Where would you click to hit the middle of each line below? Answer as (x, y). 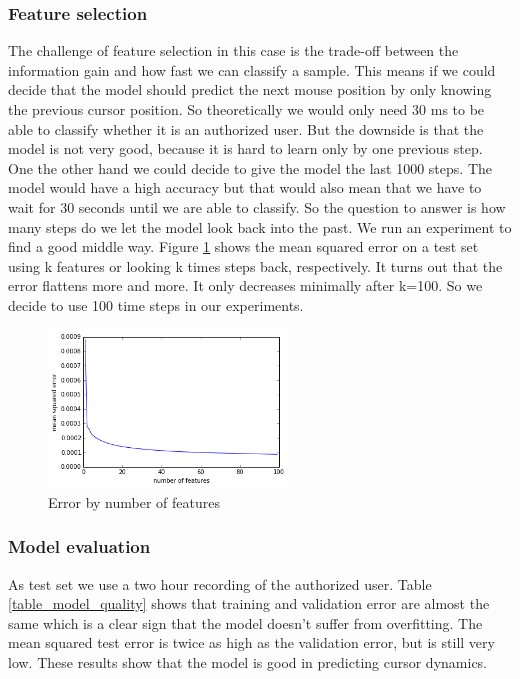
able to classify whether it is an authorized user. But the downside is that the (246, 128)
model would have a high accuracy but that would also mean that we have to (245, 187)
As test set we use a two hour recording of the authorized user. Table (220, 583)
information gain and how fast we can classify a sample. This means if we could (252, 69)
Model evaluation (79, 546)
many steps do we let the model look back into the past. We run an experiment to (260, 226)
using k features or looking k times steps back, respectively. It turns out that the (255, 265)
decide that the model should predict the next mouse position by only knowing (250, 89)
